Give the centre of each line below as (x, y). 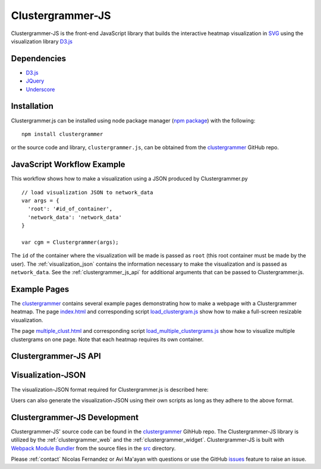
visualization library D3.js (42, 41)
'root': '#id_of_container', (70, 209)
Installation (32, 106)
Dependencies (39, 59)
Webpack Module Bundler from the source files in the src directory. (93, 448)
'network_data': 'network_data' (75, 217)
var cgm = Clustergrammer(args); (70, 242)
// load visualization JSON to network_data (88, 192)
